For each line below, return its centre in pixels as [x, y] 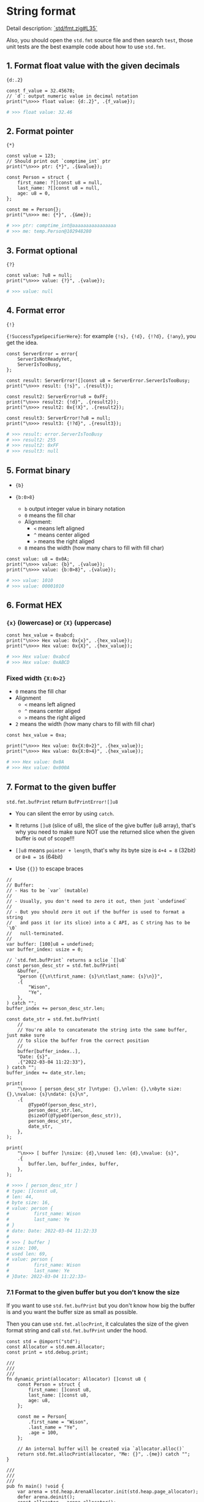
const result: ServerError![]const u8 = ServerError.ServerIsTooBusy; [98, 380]
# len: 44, [20, 1197]
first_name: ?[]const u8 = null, [60, 183]
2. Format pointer [40, 131]
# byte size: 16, [28, 1202]
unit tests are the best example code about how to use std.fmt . [86, 47]
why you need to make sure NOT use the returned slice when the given [105, 832]
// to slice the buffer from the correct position [83, 1041]
